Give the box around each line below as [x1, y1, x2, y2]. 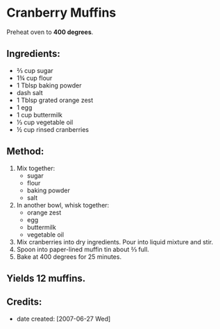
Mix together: [16, 164, 56, 172]
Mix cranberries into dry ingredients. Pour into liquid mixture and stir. [16, 237, 213, 246]
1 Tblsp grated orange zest [16, 96, 94, 104]
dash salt [16, 88, 43, 96]
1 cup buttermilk [16, 110, 63, 119]
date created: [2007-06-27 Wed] [16, 314, 111, 323]
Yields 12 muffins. [6, 272, 86, 284]
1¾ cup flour [16, 74, 53, 82]
